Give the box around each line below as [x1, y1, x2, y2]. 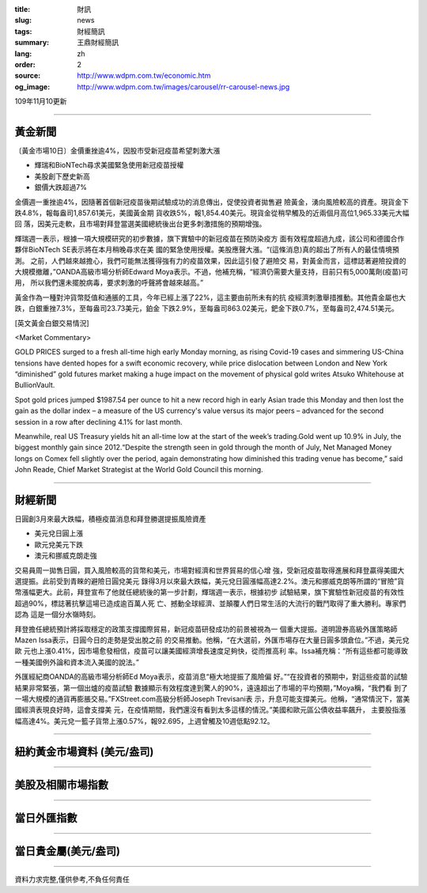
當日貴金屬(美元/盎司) [14, 844, 120, 857]
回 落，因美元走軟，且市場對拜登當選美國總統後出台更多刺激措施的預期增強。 [14, 219, 266, 229]
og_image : [14, 81, 51, 91]
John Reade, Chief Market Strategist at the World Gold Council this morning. [14, 465, 264, 475]
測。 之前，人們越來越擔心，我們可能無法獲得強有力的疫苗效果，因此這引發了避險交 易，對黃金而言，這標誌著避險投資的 [14, 255, 406, 265]
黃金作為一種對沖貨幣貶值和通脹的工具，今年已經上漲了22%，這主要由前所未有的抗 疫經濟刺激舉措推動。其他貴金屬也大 [14, 293, 406, 302]
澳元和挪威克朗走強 [34, 551, 97, 561]
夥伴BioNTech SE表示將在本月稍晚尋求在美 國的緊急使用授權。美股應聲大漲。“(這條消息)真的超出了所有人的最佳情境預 [14, 245, 399, 255]
